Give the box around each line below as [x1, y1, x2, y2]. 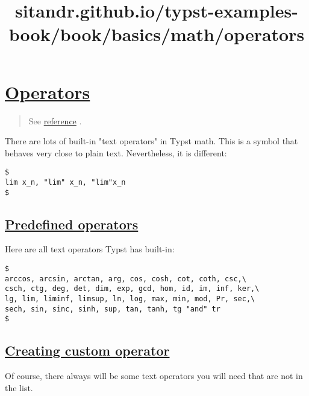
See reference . [28, 114, 82, 127]
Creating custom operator [5, 341, 170, 360]
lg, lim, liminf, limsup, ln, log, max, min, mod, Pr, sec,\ [5, 295, 255, 304]
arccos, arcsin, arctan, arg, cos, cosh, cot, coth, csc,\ [5, 274, 246, 283]
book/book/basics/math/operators [8, 22, 305, 46]
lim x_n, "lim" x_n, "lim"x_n [5, 177, 126, 187]
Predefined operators [5, 214, 139, 233]
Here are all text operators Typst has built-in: [5, 243, 175, 255]
